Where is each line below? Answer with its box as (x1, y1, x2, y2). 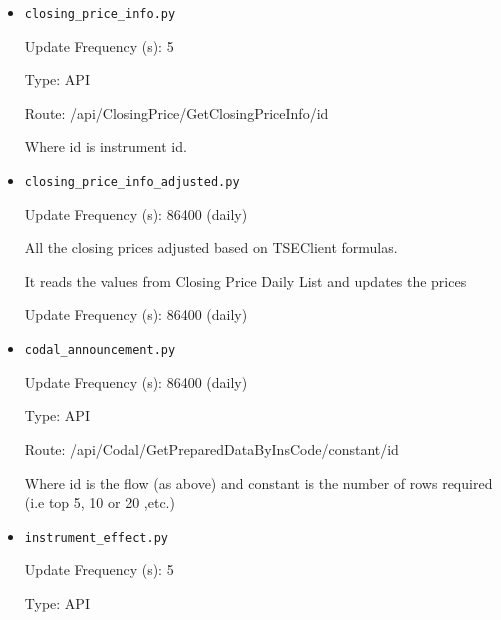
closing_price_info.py (24, 7, 176, 21)
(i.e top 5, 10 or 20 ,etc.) (24, 492, 175, 513)
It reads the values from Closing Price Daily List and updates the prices (24, 270, 467, 291)
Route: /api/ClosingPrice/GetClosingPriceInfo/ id (24, 102, 329, 123)
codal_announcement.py (24, 343, 176, 358)
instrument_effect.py (24, 530, 168, 545)
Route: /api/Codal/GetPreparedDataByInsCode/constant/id (24, 438, 399, 459)
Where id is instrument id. (24, 136, 187, 157)
